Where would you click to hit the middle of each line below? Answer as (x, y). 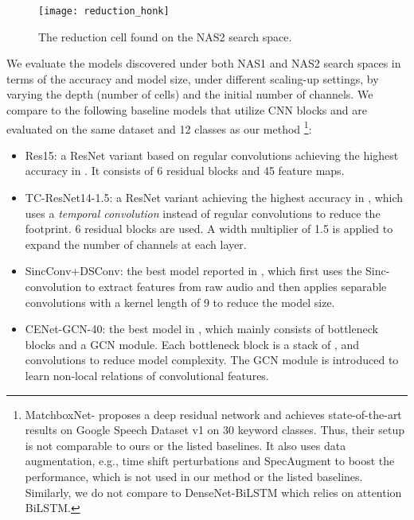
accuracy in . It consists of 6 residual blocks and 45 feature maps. (185, 171)
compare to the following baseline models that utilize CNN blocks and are (187, 110)
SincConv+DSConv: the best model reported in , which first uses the (193, 271)
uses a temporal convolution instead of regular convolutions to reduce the (203, 213)
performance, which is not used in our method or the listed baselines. (194, 476)
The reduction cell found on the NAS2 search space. (165, 36)
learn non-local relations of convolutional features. (147, 375)
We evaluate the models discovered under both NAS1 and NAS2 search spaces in (204, 63)
